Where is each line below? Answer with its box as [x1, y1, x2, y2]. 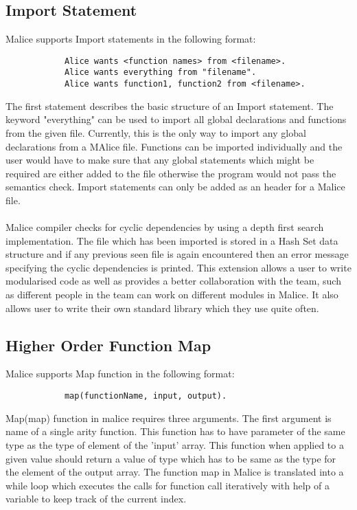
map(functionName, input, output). [64, 391, 227, 401]
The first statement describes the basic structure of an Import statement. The [5, 98, 334, 113]
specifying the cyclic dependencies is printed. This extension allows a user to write [5, 260, 352, 274]
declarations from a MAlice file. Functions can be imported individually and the [5, 139, 343, 153]
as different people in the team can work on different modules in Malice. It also [5, 287, 338, 302]
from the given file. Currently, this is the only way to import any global [5, 125, 306, 140]
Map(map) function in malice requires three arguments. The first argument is [5, 410, 332, 425]
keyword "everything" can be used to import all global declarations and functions [5, 112, 347, 126]
